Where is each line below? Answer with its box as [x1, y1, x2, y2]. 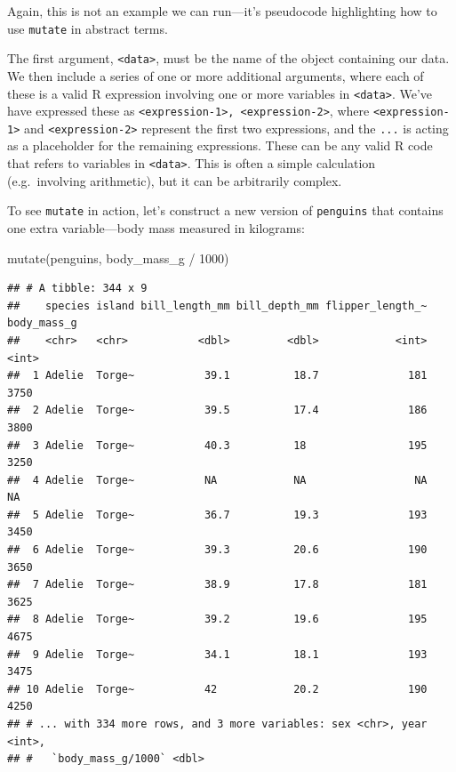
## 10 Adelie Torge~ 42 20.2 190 [7, 682, 428, 696]
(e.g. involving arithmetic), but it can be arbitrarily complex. [7, 171, 342, 189]
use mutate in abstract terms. [7, 19, 168, 37]
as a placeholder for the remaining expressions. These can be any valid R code [7, 136, 433, 155]
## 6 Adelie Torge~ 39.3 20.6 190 [7, 543, 428, 557]
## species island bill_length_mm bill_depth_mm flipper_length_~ [7, 299, 428, 312]
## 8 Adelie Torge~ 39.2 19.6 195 [7, 613, 428, 626]
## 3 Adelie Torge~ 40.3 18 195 [7, 438, 428, 452]
